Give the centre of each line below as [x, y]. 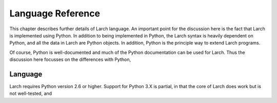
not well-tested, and [31, 94]
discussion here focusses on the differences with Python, [70, 59]
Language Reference [55, 13]
